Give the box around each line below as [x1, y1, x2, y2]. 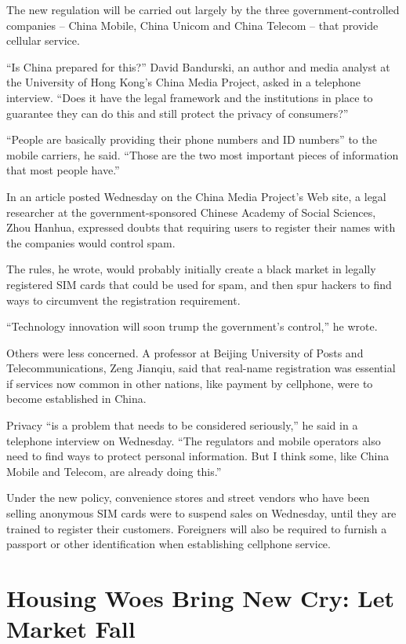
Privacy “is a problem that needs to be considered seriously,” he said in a [6, 417, 358, 434]
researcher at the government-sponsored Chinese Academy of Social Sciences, [6, 203, 376, 220]
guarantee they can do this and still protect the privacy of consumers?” [6, 104, 349, 121]
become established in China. [6, 390, 147, 407]
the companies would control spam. [6, 234, 176, 251]
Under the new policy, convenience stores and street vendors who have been [6, 489, 370, 506]
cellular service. [6, 32, 80, 49]
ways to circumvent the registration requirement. [6, 291, 241, 308]
